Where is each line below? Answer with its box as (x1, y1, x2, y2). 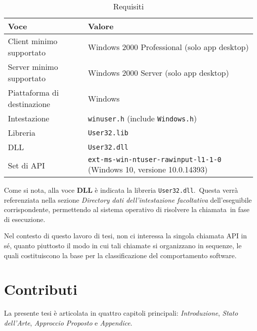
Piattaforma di (8, 87, 59, 98)
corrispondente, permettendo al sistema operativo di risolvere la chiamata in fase (4, 204, 250, 215)
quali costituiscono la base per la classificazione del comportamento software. (4, 250, 237, 260)
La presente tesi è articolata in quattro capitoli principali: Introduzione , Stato (4, 308, 238, 318)
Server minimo (8, 61, 58, 72)
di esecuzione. (4, 214, 45, 224)
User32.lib (87, 128, 128, 137)
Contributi (4, 279, 78, 299)
